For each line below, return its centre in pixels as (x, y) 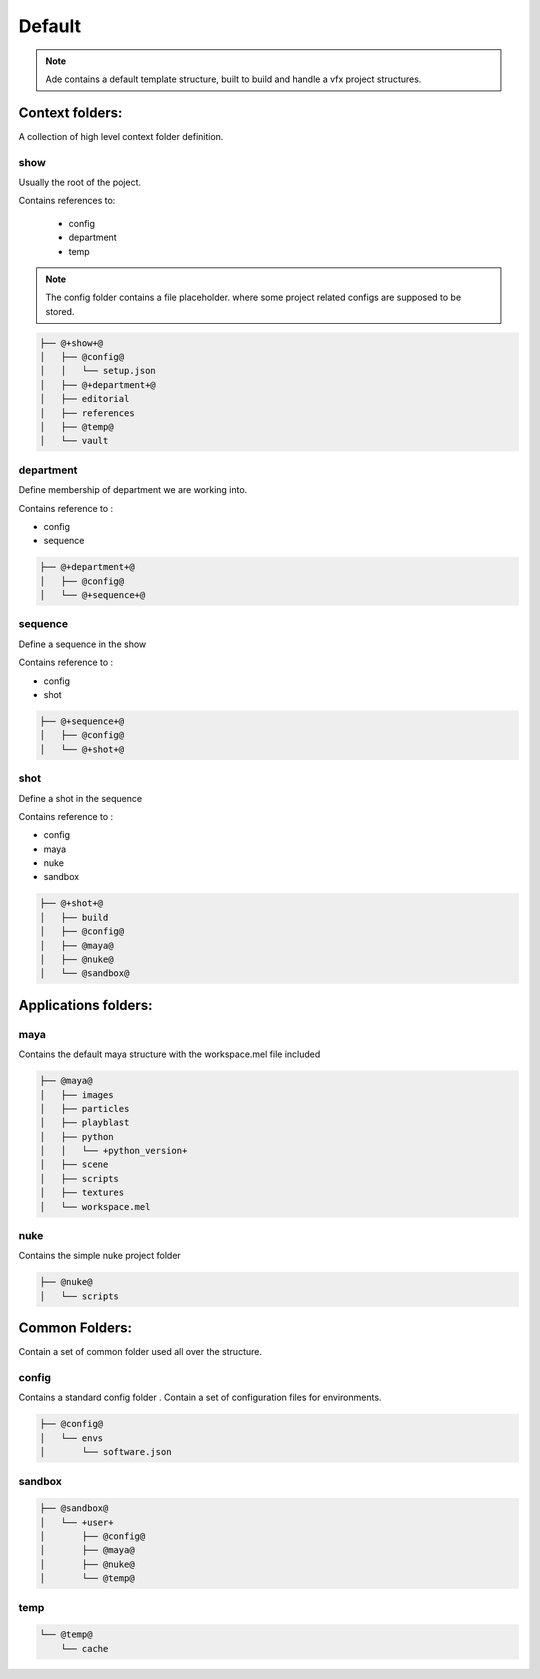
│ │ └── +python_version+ (113, 1151)
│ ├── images (76, 1094)
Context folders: (70, 112)
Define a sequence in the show (82, 644)
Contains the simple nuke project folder (100, 1256)
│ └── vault (74, 441)
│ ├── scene (74, 1164)
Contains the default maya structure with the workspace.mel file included (169, 1054)
